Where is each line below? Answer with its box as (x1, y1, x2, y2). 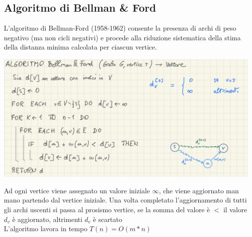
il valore (223, 204, 247, 214)
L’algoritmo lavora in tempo (4, 223, 88, 234)
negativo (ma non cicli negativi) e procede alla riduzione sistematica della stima (4, 32, 241, 42)
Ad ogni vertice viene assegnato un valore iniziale (4, 185, 150, 195)
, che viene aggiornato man (158, 185, 239, 195)
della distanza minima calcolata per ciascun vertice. (4, 42, 157, 52)
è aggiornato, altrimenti (12, 214, 82, 224)
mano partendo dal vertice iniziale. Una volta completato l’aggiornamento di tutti (4, 195, 247, 205)
